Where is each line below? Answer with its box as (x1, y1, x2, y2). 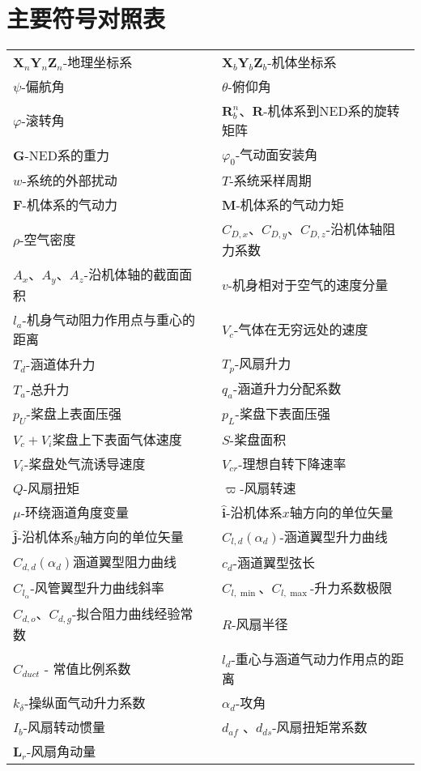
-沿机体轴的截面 (83, 265, 180, 284)
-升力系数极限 (310, 578, 393, 598)
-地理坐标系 (62, 53, 133, 72)
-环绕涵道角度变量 (20, 502, 129, 522)
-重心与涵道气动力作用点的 (231, 650, 391, 669)
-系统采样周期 (229, 171, 312, 190)
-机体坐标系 (267, 53, 337, 72)
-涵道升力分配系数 (232, 379, 342, 398)
